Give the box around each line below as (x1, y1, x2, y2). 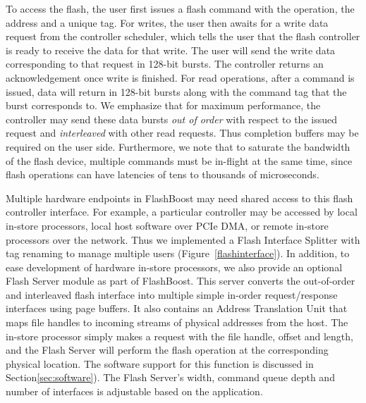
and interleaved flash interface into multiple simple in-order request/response (6, 287, 338, 302)
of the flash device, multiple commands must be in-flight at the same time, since (6, 153, 353, 168)
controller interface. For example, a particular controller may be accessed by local (6, 204, 358, 219)
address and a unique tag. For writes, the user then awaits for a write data (6, 15, 329, 30)
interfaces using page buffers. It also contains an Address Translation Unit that (6, 301, 348, 316)
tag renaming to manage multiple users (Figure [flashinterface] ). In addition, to (6, 246, 350, 261)
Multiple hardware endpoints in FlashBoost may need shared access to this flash (6, 190, 353, 205)
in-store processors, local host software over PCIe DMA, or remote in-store (6, 218, 329, 232)
